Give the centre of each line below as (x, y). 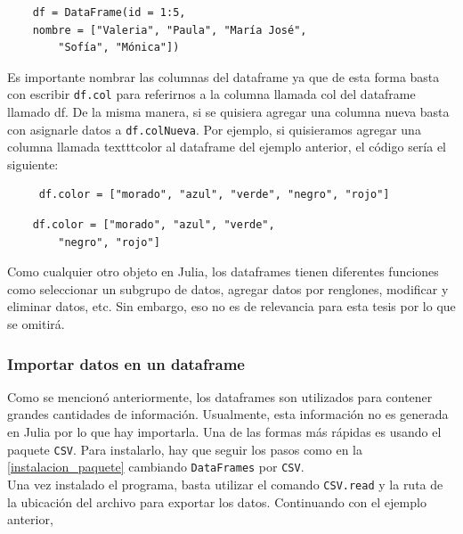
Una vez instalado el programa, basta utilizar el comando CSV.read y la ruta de (225, 484)
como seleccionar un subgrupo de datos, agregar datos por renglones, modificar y (228, 288)
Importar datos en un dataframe (126, 363)
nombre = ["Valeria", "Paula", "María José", (170, 30)
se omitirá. (36, 324)
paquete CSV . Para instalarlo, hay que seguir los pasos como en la (185, 449)
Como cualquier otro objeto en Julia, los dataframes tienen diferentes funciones (223, 271)
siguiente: (33, 164)
